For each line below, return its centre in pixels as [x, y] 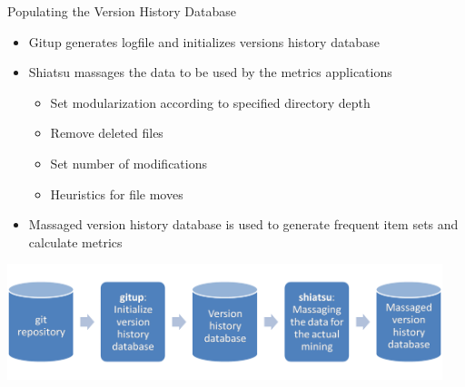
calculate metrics [75, 242]
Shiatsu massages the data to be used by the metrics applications [210, 72]
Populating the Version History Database [122, 11]
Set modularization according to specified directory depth [210, 102]
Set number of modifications [129, 163]
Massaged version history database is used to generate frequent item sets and [243, 224]
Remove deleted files [107, 133]
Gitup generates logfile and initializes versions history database [204, 41]
